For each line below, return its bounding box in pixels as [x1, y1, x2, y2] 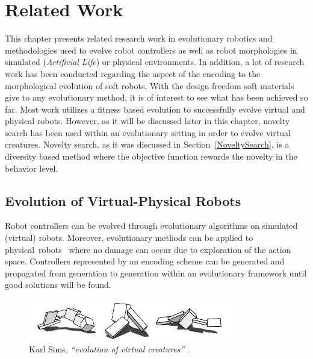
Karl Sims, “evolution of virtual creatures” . [29, 342, 190, 355]
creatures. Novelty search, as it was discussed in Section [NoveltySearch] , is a [5, 138, 290, 151]
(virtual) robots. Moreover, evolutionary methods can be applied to [5, 231, 253, 244]
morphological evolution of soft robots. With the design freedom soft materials [5, 79, 294, 92]
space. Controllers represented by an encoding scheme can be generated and [5, 255, 285, 267]
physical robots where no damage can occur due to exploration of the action [5, 243, 291, 255]
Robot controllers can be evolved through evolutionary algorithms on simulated [5, 219, 298, 232]
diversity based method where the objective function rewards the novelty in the [5, 150, 297, 163]
